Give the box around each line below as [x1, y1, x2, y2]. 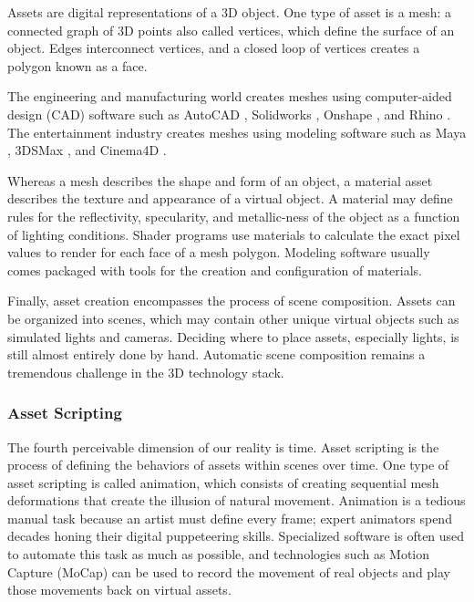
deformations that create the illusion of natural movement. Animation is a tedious [7, 491, 466, 510]
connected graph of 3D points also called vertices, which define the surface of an [7, 20, 455, 39]
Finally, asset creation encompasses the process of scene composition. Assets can [7, 291, 456, 310]
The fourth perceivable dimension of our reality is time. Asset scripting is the [7, 437, 439, 456]
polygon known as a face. [7, 56, 148, 75]
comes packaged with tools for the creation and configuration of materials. [7, 260, 422, 279]
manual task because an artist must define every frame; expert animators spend [7, 508, 452, 527]
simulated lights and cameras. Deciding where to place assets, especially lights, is [7, 327, 459, 346]
